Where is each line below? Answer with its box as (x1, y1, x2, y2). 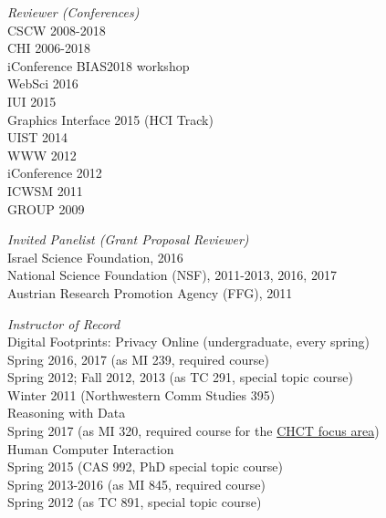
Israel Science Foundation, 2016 (7, 247, 183, 266)
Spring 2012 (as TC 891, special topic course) (7, 492, 262, 512)
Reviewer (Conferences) (7, 3, 140, 21)
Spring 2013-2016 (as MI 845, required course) (7, 474, 266, 493)
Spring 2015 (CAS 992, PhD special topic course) (7, 457, 284, 476)
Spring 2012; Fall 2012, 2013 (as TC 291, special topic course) (7, 368, 353, 387)
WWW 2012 (7, 145, 77, 164)
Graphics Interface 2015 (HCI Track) (7, 109, 214, 129)
